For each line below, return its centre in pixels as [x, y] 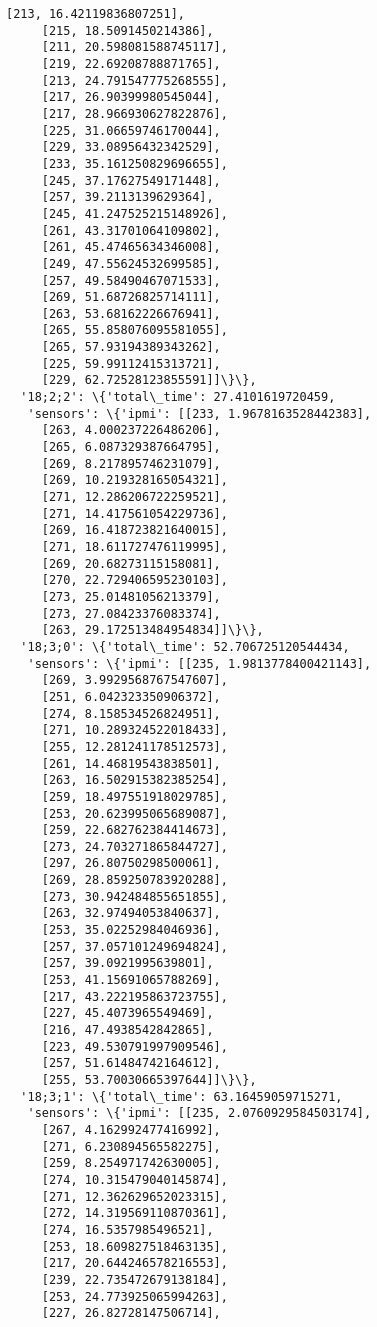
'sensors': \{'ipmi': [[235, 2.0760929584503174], [199, 1113]
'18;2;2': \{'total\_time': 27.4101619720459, [178, 397]
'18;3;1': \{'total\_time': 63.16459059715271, [181, 1096]
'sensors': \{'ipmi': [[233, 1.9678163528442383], [199, 413]
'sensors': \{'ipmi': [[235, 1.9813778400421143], [199, 663]
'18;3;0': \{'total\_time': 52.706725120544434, [185, 646]
